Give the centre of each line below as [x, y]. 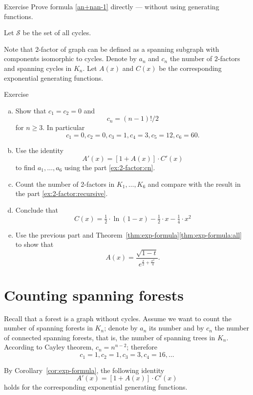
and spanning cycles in [38, 68]
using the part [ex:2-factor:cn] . [110, 167]
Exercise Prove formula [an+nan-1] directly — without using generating [112, 6]
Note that [19, 49]
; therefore [142, 347]
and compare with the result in [194, 184]
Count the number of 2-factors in [65, 184]
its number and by [177, 328]
